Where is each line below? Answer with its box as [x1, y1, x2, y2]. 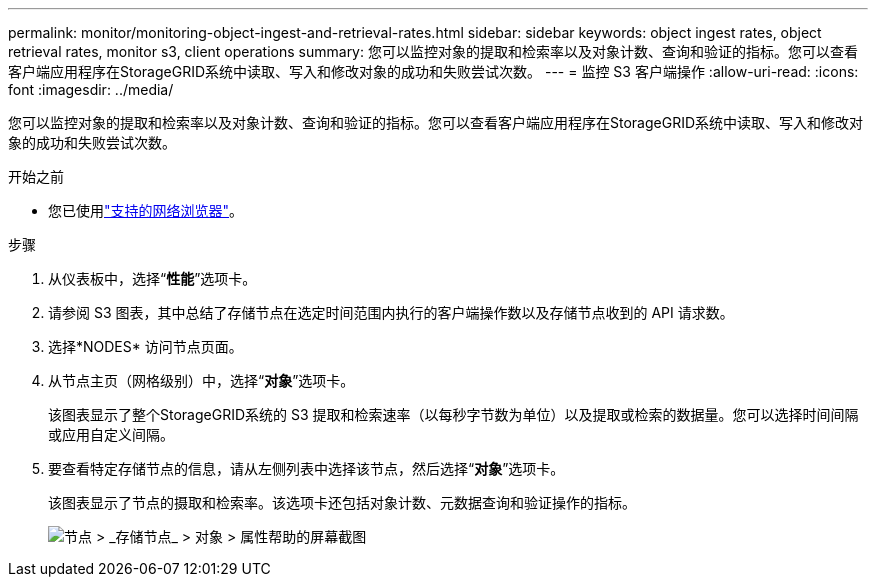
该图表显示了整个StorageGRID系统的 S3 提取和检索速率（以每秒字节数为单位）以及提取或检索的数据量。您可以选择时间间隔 [48, 406, 859, 423]
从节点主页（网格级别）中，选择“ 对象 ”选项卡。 [48, 372, 355, 389]
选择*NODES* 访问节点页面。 [48, 338, 243, 355]
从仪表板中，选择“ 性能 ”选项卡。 [48, 270, 257, 287]
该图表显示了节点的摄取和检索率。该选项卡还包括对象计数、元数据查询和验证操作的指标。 [48, 494, 636, 511]
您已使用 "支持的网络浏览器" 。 [48, 202, 244, 219]
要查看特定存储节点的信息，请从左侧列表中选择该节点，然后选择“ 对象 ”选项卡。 [48, 460, 565, 477]
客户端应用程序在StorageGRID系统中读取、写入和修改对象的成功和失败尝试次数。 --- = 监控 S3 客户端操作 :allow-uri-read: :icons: [8, 63, 859, 80]
